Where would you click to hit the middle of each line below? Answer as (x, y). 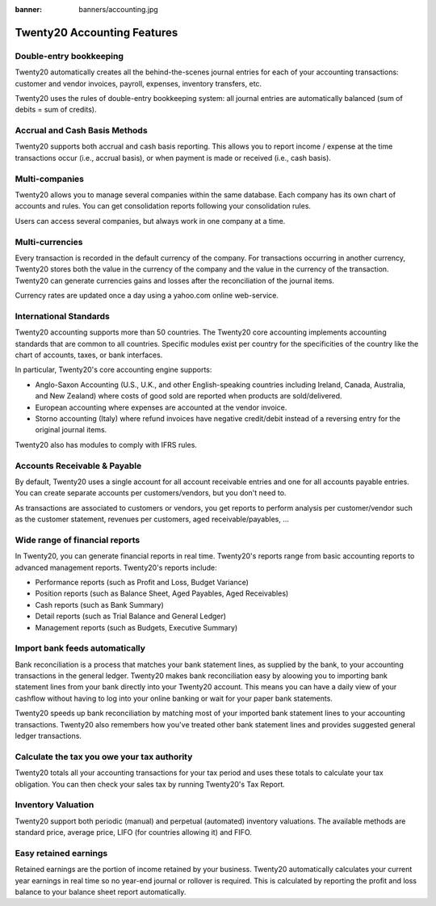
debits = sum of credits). (56, 110)
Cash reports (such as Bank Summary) (100, 605)
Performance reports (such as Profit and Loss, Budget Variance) (142, 582)
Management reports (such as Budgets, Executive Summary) (136, 627)
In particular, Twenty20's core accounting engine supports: (113, 370)
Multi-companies (50, 179)
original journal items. (71, 430)
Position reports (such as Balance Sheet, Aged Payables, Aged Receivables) (162, 593)
